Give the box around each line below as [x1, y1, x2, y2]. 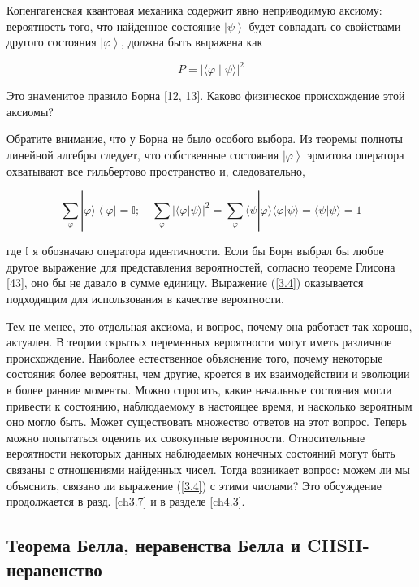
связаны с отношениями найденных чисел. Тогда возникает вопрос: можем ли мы [6, 460, 411, 477]
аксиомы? [6, 102, 54, 120]
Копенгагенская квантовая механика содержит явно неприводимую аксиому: [6, 2, 382, 18]
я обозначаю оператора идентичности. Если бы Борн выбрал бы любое [32, 242, 384, 259]
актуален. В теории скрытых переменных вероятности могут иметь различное [6, 333, 392, 350]
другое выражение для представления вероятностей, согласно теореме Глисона [6, 258, 395, 275]
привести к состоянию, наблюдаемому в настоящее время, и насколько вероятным [6, 397, 413, 414]
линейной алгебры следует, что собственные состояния [6, 146, 279, 163]
